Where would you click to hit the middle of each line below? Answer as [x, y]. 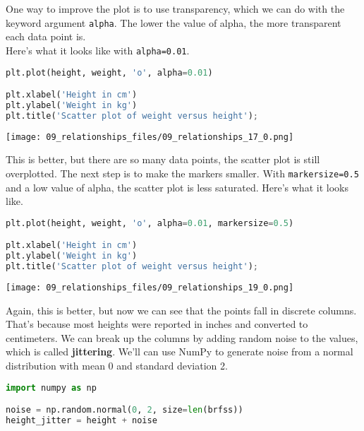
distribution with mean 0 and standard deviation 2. [117, 365]
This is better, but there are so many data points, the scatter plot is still [163, 159]
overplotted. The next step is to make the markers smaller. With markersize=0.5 [182, 173]
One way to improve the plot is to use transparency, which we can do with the [175, 8]
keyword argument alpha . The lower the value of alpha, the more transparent [174, 22]
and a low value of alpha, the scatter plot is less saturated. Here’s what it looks [177, 187]
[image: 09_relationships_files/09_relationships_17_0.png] [150, 137]
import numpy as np [51, 388]
